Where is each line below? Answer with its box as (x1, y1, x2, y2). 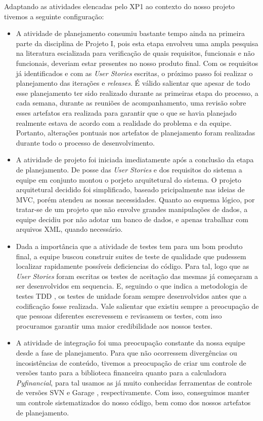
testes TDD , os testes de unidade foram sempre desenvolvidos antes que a (16, 291, 247, 301)
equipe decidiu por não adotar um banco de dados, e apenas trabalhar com (16, 214, 249, 224)
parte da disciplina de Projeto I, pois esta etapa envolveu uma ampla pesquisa (16, 38, 258, 48)
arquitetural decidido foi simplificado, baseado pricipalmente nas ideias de (16, 184, 245, 195)
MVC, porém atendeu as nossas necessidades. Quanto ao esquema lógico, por (16, 194, 255, 204)
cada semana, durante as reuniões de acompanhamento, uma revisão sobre (16, 97, 246, 108)
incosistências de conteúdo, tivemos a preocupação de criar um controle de (16, 357, 246, 368)
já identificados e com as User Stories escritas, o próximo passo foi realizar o (16, 67, 253, 78)
